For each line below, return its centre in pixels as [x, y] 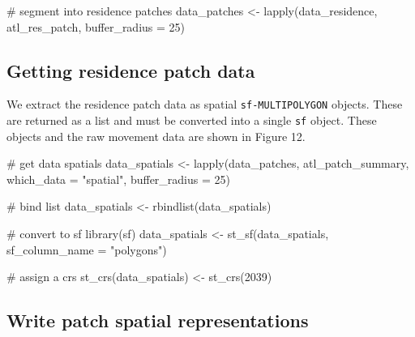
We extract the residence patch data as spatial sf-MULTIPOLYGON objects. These [205, 104]
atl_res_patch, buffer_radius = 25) [96, 26]
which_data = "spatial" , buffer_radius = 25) [118, 179]
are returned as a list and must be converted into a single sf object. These [192, 120]
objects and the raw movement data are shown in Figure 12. [156, 136]
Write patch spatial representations [158, 320]
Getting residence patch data [131, 70]
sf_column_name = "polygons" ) [87, 249]
